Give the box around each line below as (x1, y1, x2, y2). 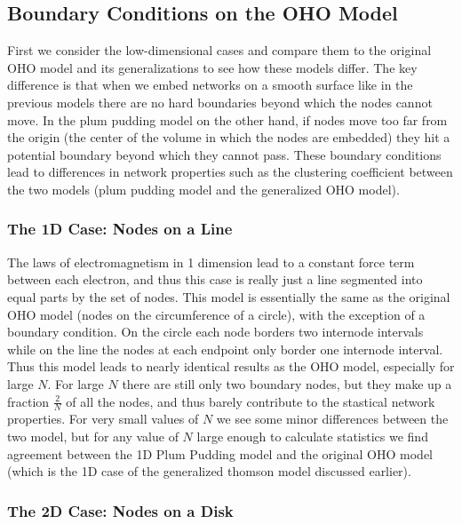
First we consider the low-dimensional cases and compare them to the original (7, 41, 432, 60)
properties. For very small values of (7, 409, 199, 428)
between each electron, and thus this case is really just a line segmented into (7, 270, 423, 289)
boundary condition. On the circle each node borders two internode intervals (7, 322, 424, 341)
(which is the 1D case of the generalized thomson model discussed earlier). (7, 462, 411, 480)
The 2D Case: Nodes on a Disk (7, 499, 234, 521)
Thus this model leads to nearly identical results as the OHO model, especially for (7, 357, 455, 376)
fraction (7, 392, 50, 410)
